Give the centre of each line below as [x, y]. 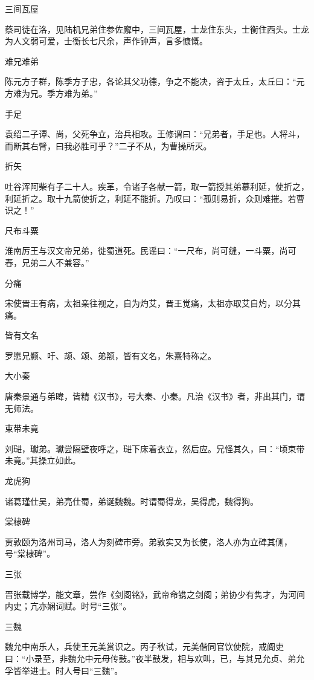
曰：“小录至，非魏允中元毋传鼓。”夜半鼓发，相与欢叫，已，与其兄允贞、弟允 [155, 658]
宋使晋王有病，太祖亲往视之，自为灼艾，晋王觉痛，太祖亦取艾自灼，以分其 [153, 303]
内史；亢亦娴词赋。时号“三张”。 [68, 606]
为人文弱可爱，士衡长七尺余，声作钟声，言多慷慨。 [106, 41]
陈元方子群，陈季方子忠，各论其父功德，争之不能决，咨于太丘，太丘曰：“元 [155, 81]
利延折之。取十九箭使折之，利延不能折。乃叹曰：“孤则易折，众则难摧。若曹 [155, 198]
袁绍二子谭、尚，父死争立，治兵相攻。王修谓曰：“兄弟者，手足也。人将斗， [155, 134]
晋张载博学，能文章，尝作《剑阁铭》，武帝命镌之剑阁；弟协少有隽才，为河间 [155, 594]
